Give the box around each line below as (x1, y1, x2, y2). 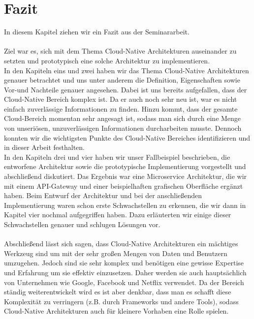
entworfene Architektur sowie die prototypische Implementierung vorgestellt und (4, 161, 246, 172)
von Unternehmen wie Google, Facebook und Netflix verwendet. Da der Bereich (4, 277, 244, 287)
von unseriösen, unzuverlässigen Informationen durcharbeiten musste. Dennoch (4, 123, 242, 133)
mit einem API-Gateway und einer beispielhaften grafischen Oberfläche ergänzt (4, 180, 243, 191)
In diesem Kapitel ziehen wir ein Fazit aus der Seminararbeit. (4, 27, 190, 37)
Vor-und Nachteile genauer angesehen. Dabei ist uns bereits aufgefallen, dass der (4, 84, 247, 94)
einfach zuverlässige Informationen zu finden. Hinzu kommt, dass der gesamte (4, 103, 238, 114)
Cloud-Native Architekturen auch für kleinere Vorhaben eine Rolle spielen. (4, 306, 229, 316)
